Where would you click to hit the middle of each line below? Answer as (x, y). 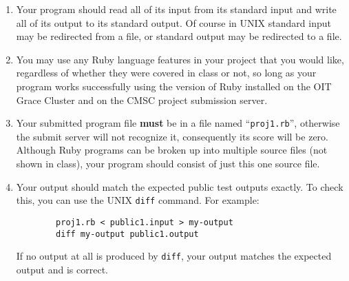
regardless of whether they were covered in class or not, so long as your (166, 73)
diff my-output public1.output (127, 234)
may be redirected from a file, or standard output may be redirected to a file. (179, 36)
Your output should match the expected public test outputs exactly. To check (180, 186)
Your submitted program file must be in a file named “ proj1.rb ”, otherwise (178, 123)
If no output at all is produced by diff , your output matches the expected (174, 256)
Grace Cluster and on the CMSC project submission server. (142, 100)
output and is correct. (62, 269)
